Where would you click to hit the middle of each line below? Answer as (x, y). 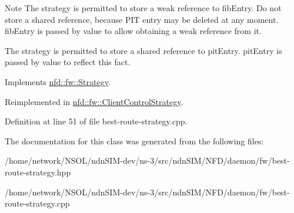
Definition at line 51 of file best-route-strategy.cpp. (96, 121)
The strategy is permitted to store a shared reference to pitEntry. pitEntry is (143, 50)
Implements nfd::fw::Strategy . (58, 81)
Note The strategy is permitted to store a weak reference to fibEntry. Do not (143, 8)
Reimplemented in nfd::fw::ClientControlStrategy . (94, 101)
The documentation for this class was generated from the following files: (134, 141)
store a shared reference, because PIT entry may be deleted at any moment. (142, 19)
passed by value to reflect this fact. (68, 62)
